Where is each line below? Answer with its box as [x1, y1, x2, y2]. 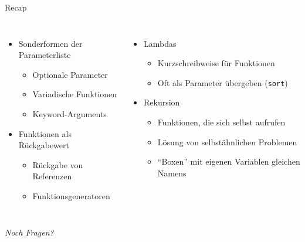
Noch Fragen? [5, 226, 54, 238]
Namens [157, 166, 187, 179]
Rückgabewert [18, 139, 69, 151]
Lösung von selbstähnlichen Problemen [157, 135, 297, 148]
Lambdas [144, 37, 177, 49]
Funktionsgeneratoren [32, 189, 110, 202]
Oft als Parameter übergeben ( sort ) [157, 76, 288, 88]
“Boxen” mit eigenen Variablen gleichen [157, 155, 300, 168]
